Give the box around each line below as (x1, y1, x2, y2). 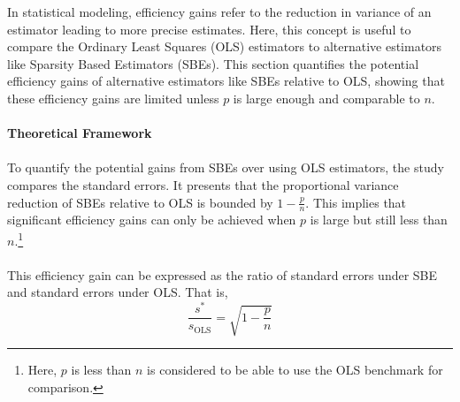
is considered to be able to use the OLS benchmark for (147, 360, 443, 379)
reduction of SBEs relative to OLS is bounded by (7, 193, 273, 211)
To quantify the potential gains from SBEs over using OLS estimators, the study (7, 158, 444, 177)
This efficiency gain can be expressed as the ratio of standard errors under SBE (7, 265, 438, 284)
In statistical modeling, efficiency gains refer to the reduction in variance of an (7, 3, 432, 20)
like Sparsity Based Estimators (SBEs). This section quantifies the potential (7, 54, 419, 72)
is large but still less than (310, 210, 448, 229)
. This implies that (305, 193, 407, 211)
